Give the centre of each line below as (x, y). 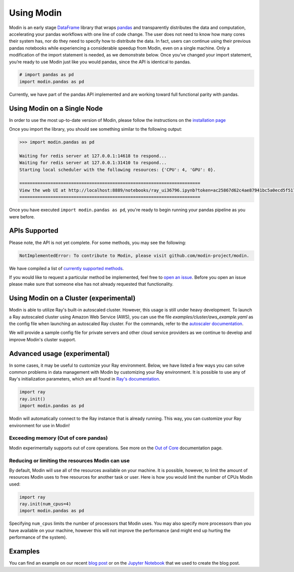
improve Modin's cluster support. (43, 339)
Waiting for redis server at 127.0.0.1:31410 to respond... (93, 163)
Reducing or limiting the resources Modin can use (69, 461)
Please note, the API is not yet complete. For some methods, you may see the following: (98, 243)
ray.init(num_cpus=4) (45, 504)
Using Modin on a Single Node (56, 108)
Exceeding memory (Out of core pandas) (58, 438)
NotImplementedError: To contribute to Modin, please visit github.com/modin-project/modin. (134, 256)
